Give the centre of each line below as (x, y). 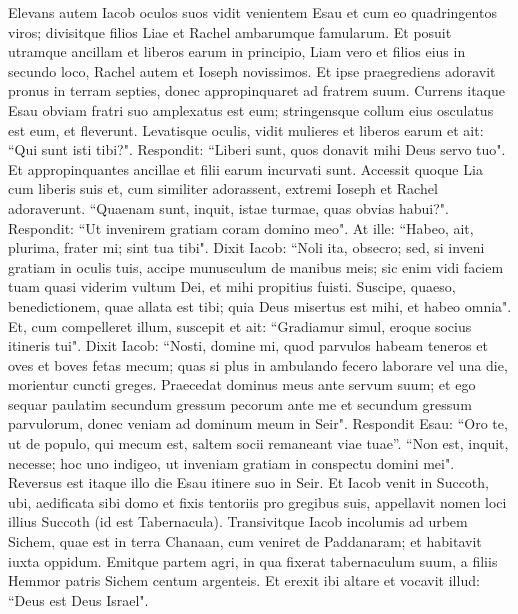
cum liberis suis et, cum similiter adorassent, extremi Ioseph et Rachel (223, 188)
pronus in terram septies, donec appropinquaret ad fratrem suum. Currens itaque (256, 90)
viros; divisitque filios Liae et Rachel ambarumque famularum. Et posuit (230, 31)
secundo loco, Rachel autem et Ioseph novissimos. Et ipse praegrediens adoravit (252, 70)
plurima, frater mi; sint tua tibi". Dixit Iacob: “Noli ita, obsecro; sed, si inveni (246, 247)
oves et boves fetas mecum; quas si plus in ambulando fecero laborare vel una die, (258, 364)
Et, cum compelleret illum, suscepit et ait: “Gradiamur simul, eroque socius (240, 325)
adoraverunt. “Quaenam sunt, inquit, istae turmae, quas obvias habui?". (228, 207)
